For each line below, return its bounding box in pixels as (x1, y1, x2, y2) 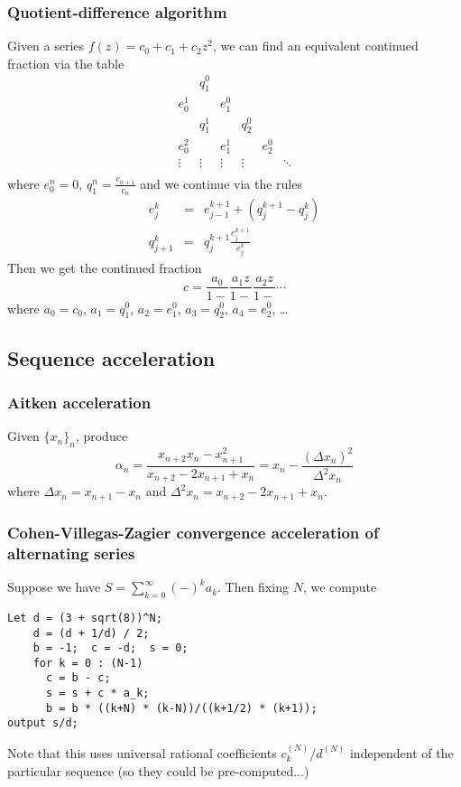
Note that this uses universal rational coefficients (7, 743, 277, 762)
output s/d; (7, 717, 78, 730)
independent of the (349, 743, 454, 762)
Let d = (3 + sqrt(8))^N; (7, 611, 162, 624)
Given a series (7, 36, 85, 55)
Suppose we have (7, 577, 101, 596)
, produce (75, 426, 128, 445)
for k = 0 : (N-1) (32, 656, 143, 670)
